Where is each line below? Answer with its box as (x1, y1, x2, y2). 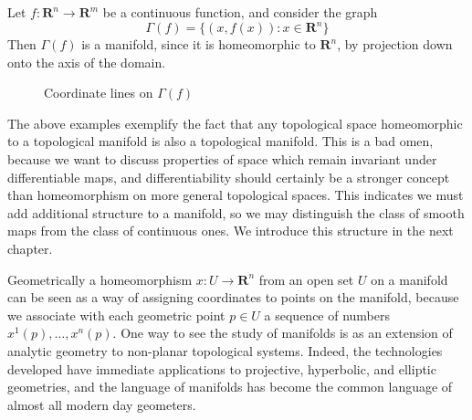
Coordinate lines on (44, 83, 153, 102)
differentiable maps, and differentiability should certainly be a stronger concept (7, 167, 450, 186)
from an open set (258, 269, 354, 289)
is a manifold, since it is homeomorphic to (81, 35, 316, 54)
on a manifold (371, 269, 448, 289)
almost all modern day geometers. (7, 394, 196, 414)
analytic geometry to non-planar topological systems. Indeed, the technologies (7, 341, 443, 360)
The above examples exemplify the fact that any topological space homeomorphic (7, 113, 463, 132)
